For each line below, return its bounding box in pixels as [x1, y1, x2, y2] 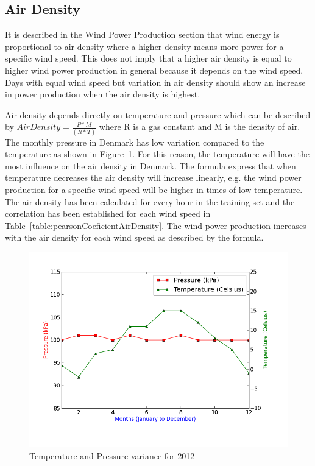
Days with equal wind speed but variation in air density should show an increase [5, 76, 306, 88]
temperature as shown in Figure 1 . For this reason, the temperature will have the [5, 147, 310, 160]
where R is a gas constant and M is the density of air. [99, 120, 300, 133]
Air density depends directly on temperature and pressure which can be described [5, 108, 311, 121]
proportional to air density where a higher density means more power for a [5, 40, 284, 52]
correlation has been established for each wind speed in [5, 207, 211, 220]
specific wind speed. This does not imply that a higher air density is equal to [5, 52, 292, 65]
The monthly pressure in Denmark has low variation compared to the [5, 135, 264, 148]
